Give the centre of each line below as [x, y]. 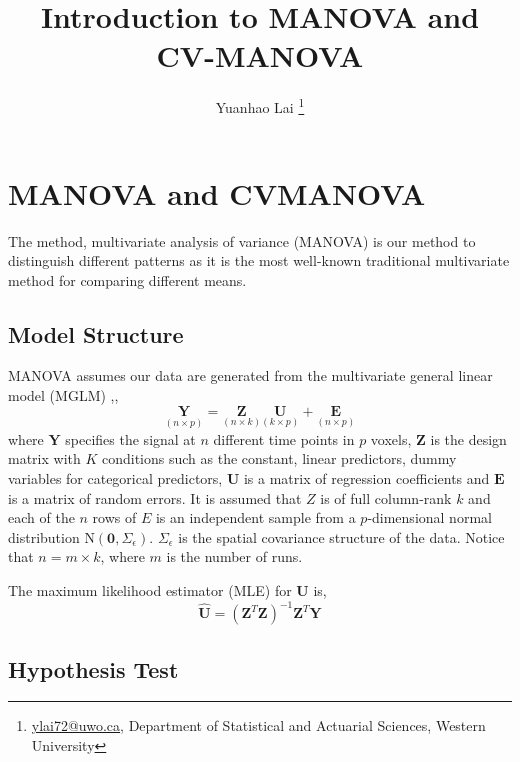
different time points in [284, 438]
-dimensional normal [429, 517]
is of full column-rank [386, 497]
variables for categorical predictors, [115, 478]
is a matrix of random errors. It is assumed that [155, 497]
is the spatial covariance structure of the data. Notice [341, 536]
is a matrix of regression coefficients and [366, 478]
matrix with [44, 458]
